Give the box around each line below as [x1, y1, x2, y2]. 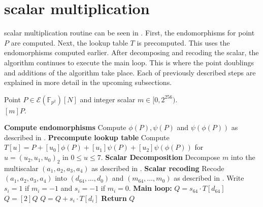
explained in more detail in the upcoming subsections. [4, 77, 172, 88]
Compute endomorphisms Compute [4, 122, 126, 133]
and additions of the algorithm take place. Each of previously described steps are [4, 67, 256, 77]
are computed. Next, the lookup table [11, 37, 128, 48]
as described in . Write [174, 173, 244, 183]
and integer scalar [80, 94, 136, 104]
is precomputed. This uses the [137, 37, 230, 48]
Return [101, 192, 127, 203]
